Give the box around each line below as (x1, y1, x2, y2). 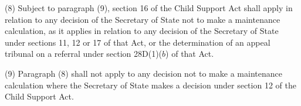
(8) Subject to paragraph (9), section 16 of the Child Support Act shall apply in (5, 2, 293, 13)
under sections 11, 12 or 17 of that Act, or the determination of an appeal (5, 36, 270, 48)
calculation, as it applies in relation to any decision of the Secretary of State (5, 25, 279, 37)
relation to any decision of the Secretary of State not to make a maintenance (5, 13, 280, 25)
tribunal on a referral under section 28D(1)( (5, 47, 163, 60)
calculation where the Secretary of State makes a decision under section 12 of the (5, 78, 296, 91)
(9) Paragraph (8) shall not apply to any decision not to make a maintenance (5, 67, 282, 79)
